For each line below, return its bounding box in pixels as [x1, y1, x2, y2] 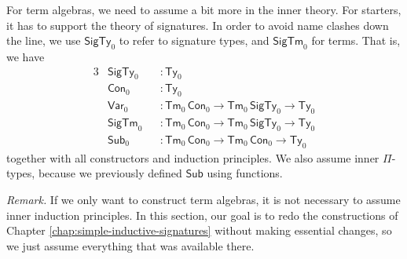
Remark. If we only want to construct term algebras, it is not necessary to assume [6, 191, 401, 207]
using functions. [207, 165, 283, 181]
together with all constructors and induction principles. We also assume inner [6, 149, 379, 166]
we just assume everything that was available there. [6, 237, 255, 254]
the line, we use [6, 32, 81, 49]
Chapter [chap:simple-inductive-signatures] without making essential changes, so [6, 222, 392, 239]
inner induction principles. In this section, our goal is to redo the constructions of [6, 206, 398, 223]
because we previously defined [38, 165, 182, 181]
